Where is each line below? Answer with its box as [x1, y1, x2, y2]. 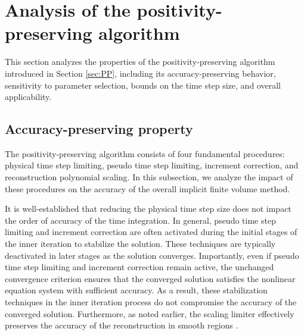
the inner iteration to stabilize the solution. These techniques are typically [5, 237, 276, 250]
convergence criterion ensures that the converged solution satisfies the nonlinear [5, 272, 296, 284]
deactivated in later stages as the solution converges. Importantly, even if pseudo [5, 249, 299, 261]
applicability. [5, 90, 52, 103]
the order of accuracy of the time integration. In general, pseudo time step [5, 214, 276, 226]
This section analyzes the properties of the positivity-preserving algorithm [5, 55, 275, 68]
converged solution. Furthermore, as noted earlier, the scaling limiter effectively [5, 307, 294, 320]
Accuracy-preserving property [5, 120, 193, 138]
